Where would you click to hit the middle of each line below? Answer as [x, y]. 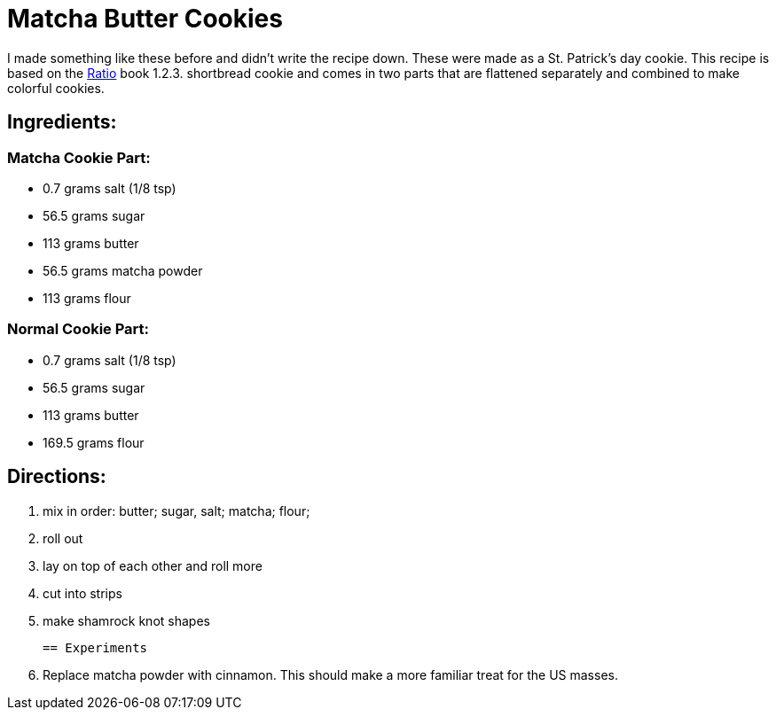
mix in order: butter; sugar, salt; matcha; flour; [176, 510]
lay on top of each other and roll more [153, 565]
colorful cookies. [56, 88]
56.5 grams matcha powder [123, 270]
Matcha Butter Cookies [145, 19]
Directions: [57, 477]
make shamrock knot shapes [126, 620]
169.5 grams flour [94, 442]
